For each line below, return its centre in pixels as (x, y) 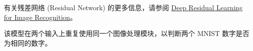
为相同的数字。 (28, 42)
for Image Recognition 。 (40, 17)
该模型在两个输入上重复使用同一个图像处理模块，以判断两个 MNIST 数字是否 (127, 33)
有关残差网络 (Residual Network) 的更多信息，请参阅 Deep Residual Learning (123, 7)
